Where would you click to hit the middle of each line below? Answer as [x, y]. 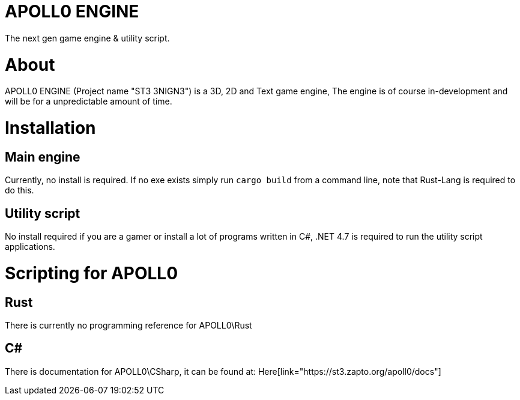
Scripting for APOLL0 [92, 273]
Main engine [43, 157]
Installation [50, 128]
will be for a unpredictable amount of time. [89, 102]
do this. [20, 190]
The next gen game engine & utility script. [87, 38]
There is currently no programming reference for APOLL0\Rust [128, 325]
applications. [30, 247]
